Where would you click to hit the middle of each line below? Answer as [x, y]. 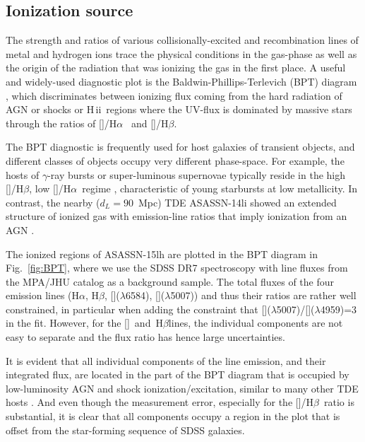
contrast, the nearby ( [53, 202]
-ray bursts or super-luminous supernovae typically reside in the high [197, 174]
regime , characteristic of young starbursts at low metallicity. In [220, 188]
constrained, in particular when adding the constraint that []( [138, 309]
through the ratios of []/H [61, 123]
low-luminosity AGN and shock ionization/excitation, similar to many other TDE [182, 388]
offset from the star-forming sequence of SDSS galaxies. [125, 430]
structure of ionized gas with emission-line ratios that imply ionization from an [176, 216]
